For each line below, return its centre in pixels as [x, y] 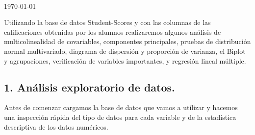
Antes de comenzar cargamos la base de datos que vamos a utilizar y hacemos [121, 107]
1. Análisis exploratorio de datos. [89, 87]
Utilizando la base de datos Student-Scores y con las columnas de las [107, 22]
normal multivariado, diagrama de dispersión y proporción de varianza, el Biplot [125, 51]
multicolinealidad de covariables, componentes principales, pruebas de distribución [127, 41]
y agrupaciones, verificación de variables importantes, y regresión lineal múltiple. [125, 60]
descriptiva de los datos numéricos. [56, 126]
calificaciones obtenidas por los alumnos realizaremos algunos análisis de [113, 32]
